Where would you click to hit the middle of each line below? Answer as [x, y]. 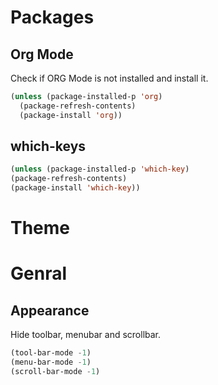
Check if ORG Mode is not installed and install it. [109, 78]
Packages [52, 17]
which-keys [48, 146]
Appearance [50, 310]
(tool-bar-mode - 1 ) [51, 353]
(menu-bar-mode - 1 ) [51, 362]
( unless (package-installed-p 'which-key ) [100, 169]
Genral [38, 273]
